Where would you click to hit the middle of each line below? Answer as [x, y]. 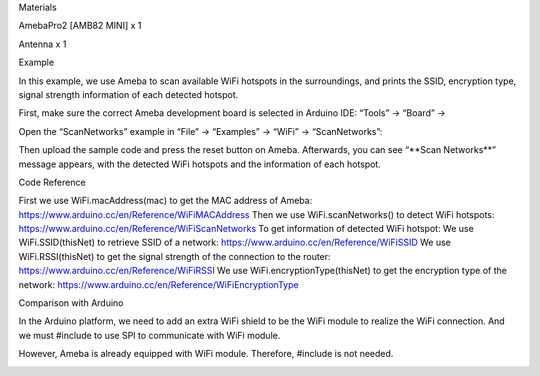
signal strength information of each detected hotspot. [128, 94]
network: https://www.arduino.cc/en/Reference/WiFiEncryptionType [158, 284]
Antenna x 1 [42, 44]
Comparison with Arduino [71, 303]
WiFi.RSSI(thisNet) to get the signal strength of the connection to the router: [174, 256]
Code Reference [52, 182]
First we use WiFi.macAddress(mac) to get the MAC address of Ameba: [165, 201]
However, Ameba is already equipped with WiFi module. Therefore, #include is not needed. [206, 354]
